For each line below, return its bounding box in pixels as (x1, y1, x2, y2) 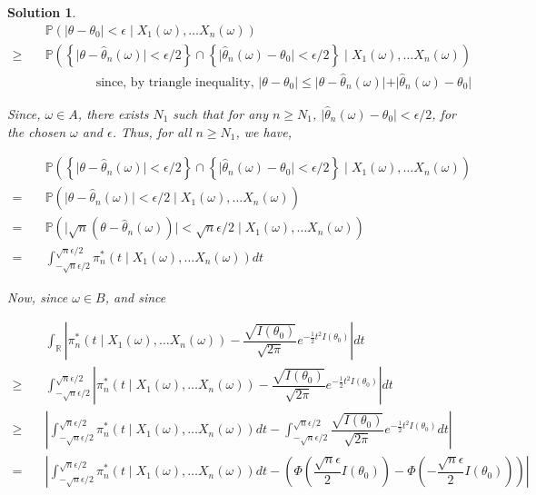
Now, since (7, 287, 68, 306)
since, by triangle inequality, (95, 75, 254, 89)
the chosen (7, 122, 66, 141)
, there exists (77, 104, 149, 123)
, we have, (235, 122, 293, 141)
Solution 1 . (7, 3, 76, 21)
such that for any (173, 104, 268, 123)
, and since (104, 287, 166, 306)
